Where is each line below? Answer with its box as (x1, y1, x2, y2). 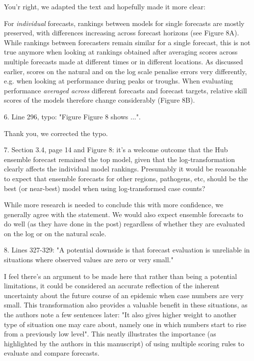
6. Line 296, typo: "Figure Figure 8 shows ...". (4, 111, 141, 121)
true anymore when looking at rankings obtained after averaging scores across (4, 47, 238, 57)
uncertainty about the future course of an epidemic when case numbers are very (4, 290, 244, 300)
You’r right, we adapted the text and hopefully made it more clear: (4, 1, 205, 11)
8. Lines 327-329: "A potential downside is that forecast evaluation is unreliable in (4, 245, 250, 255)
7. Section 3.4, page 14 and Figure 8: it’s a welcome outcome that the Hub (4, 144, 228, 155)
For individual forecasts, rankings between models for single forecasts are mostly (4, 18, 245, 28)
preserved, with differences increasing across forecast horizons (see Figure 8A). (4, 28, 239, 38)
